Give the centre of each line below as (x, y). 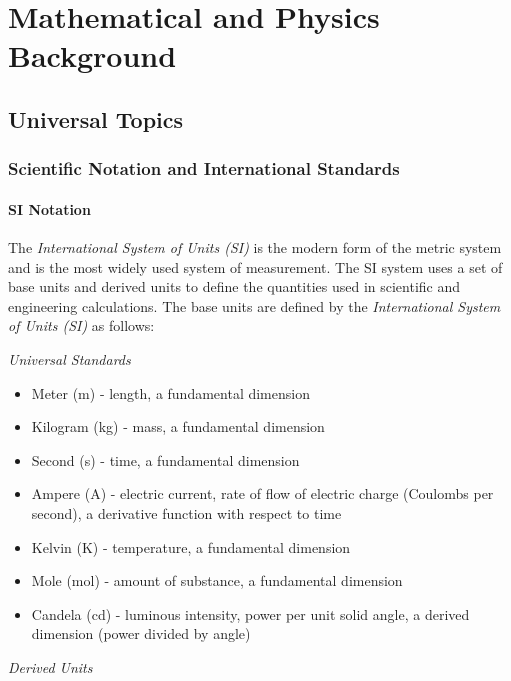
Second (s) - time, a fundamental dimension (165, 459)
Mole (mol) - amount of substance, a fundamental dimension (217, 580)
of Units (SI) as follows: (81, 325)
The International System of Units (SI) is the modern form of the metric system (255, 246)
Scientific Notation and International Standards (204, 168)
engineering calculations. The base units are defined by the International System (254, 305)
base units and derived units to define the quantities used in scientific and (234, 286)
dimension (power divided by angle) (141, 633)
